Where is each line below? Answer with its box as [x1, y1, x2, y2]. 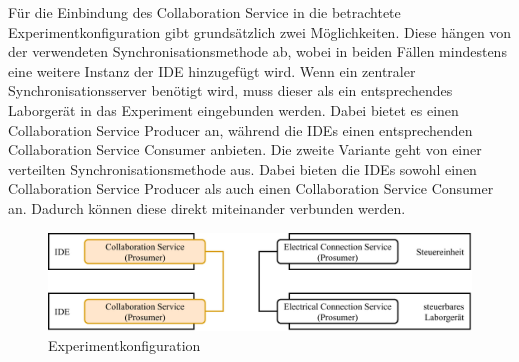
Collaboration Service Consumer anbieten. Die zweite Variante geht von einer [8, 139, 482, 160]
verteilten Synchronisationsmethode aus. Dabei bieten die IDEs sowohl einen [8, 158, 477, 179]
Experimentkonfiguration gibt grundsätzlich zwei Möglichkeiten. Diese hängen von [8, 21, 512, 42]
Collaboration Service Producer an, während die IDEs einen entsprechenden [8, 119, 473, 140]
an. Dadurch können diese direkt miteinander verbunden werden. [8, 197, 406, 218]
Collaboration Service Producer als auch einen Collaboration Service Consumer [8, 178, 494, 199]
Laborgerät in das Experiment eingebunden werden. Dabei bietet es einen [8, 99, 459, 120]
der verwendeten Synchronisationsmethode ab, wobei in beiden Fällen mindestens [8, 41, 507, 62]
